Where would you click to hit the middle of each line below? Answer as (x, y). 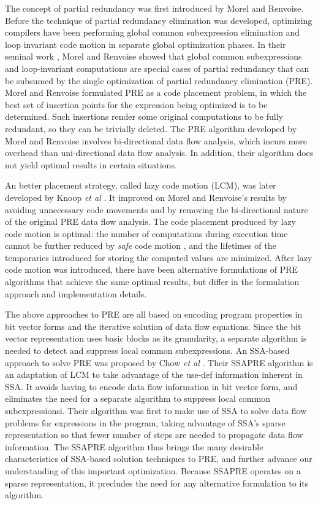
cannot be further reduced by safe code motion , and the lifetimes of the (141, 245)
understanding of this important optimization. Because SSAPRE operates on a (153, 470)
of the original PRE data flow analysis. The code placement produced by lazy (150, 221)
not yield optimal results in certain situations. (91, 164)
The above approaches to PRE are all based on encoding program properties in (154, 314)
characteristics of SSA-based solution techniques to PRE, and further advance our (159, 459)
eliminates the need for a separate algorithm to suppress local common (138, 398)
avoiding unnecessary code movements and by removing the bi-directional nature (157, 209)
